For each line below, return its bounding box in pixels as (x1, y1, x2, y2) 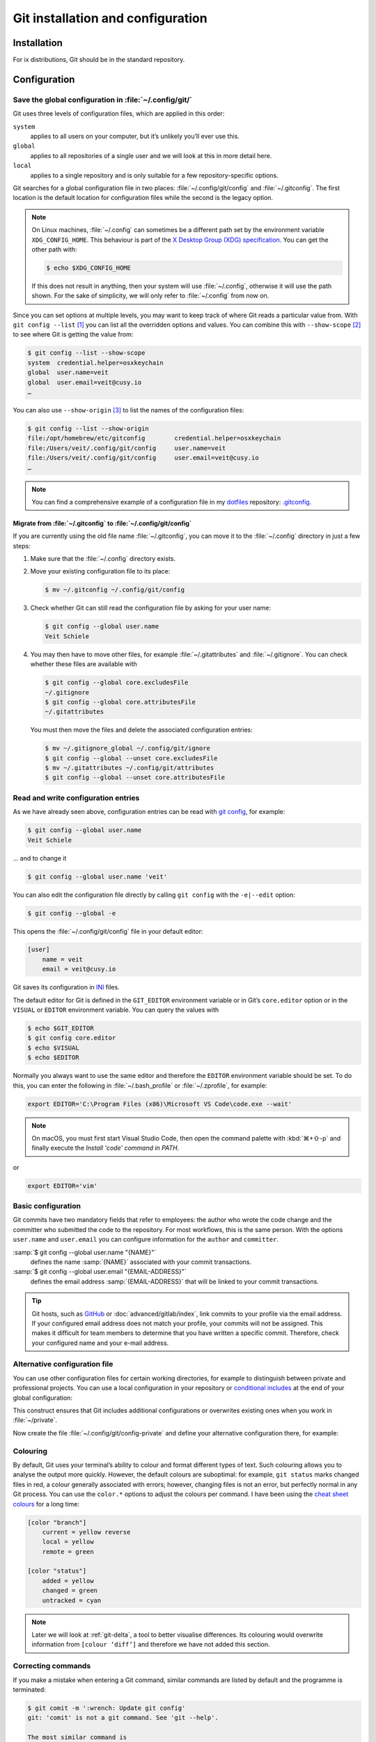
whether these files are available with (30, 660, 137, 668)
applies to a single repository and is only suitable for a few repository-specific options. (30, 171, 279, 179)
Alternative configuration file (13, 1359, 113, 1369)
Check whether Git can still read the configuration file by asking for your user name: (30, 603, 272, 612)
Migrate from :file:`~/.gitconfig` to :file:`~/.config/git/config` (13, 519, 192, 527)
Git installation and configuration (13, 10, 208, 26)
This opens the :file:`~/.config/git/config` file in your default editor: (13, 927, 203, 935)
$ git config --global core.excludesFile (45, 679, 189, 686)
